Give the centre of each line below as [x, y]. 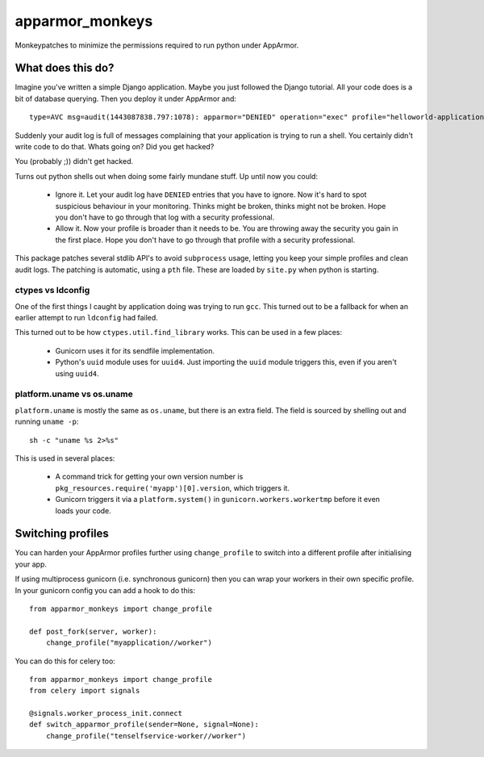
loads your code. [83, 510]
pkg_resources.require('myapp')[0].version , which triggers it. [173, 487]
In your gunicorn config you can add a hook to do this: [105, 590]
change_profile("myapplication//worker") [129, 643]
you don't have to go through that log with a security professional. [165, 217]
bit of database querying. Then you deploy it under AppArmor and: [126, 98]
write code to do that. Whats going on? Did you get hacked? [115, 147]
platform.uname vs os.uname [74, 394]
